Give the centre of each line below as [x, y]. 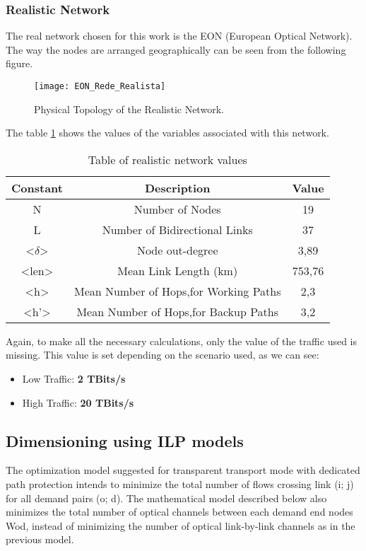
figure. [19, 63]
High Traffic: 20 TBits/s [78, 402]
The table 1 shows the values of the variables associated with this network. [167, 133]
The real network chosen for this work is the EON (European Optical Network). [179, 36]
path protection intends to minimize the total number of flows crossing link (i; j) [180, 484]
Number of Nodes [177, 209]
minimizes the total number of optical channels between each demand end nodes [179, 512]
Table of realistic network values [167, 159]
